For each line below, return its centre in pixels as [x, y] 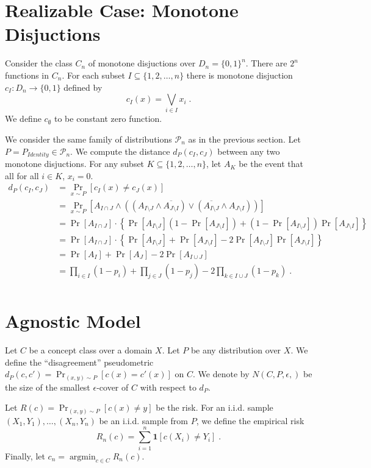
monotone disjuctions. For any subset [75, 164]
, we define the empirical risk [250, 420]
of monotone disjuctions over [142, 63]
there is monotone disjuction [240, 75]
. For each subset [93, 75]
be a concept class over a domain [91, 350]
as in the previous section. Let [244, 139]
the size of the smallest [48, 387]
